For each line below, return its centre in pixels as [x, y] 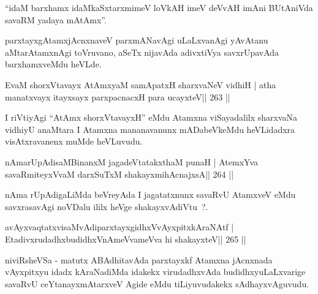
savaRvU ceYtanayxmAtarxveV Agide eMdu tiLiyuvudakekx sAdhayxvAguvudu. [157, 283]
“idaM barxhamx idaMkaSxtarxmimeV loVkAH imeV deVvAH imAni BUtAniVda [159, 7]
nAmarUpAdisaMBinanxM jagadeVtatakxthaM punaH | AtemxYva [131, 161]
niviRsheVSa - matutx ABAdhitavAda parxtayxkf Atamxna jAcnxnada [139, 259]
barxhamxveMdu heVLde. [53, 64]
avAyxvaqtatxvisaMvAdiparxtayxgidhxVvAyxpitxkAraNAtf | [119, 227]
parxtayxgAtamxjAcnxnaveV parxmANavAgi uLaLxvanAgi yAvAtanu [137, 40]
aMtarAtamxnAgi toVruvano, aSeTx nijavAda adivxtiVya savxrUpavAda [142, 52]
